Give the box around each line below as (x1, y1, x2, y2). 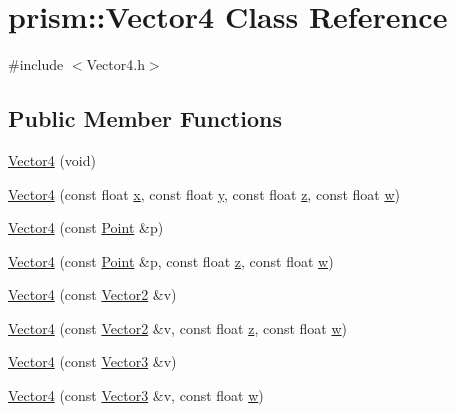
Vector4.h (86, 54, 145, 75)
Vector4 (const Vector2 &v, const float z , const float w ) (8, 317, 348, 338)
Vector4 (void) (8, 149, 96, 170)
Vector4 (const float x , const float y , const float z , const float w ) (8, 183, 400, 204)
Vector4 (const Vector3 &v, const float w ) (8, 385, 264, 406)
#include (8, 54, 64, 75)
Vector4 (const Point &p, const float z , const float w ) (8, 250, 334, 271)
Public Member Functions (8, 103, 282, 134)
